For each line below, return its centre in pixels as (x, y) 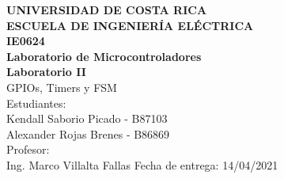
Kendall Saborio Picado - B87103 (87, 118)
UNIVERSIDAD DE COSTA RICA (107, 10)
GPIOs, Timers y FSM (62, 87)
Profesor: (28, 149)
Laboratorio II (46, 72)
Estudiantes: (36, 103)
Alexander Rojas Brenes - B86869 (88, 133)
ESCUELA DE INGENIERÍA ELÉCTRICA (130, 25)
